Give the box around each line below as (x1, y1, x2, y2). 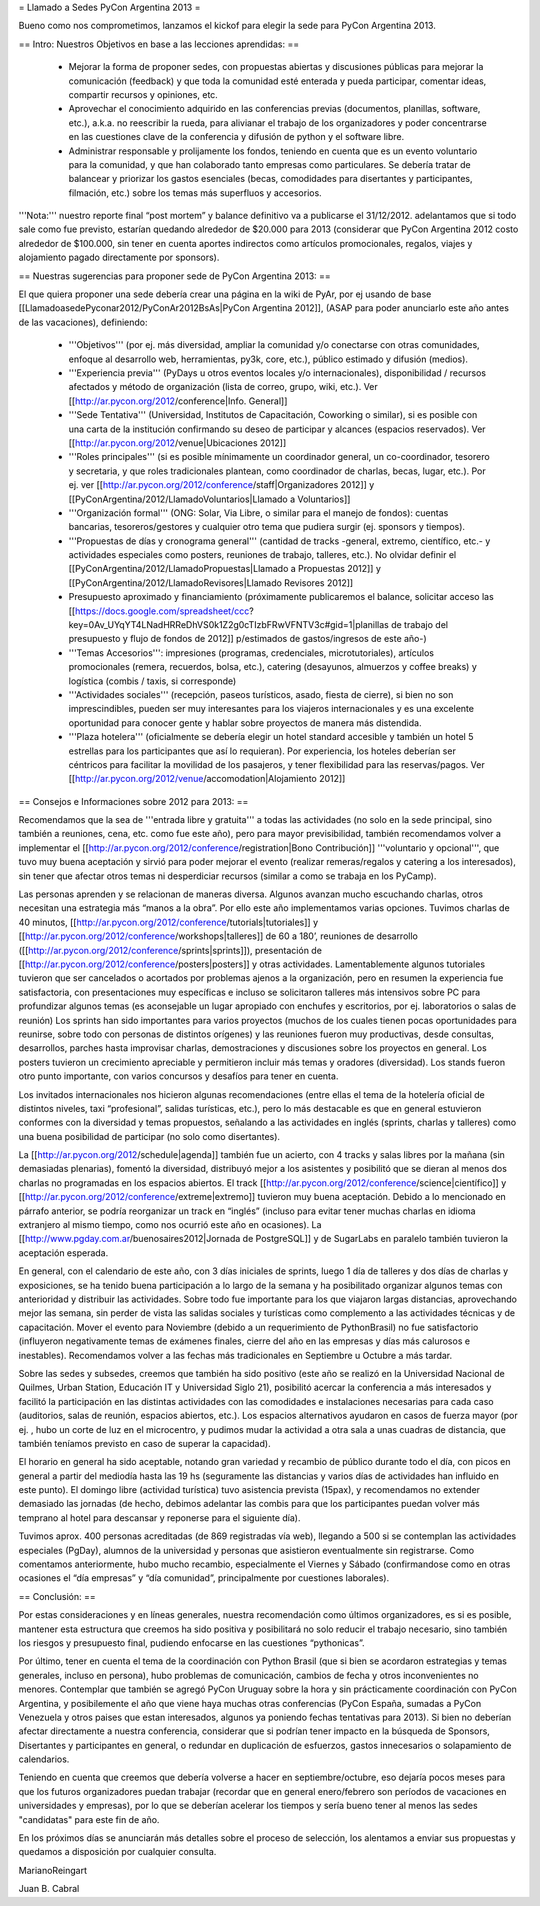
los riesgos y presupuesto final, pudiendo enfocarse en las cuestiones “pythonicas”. (18, 1636, 365, 1649)
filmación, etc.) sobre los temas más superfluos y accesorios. (68, 186, 322, 199)
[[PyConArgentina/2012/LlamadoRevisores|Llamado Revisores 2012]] (68, 576, 354, 589)
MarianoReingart (18, 1864, 87, 1876)
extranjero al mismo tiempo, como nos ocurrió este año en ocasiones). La (18, 1219, 322, 1231)
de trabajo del (390, 619, 449, 631)
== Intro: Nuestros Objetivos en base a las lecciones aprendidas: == (18, 38, 300, 50)
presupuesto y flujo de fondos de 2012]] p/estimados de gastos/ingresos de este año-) (68, 633, 427, 645)
